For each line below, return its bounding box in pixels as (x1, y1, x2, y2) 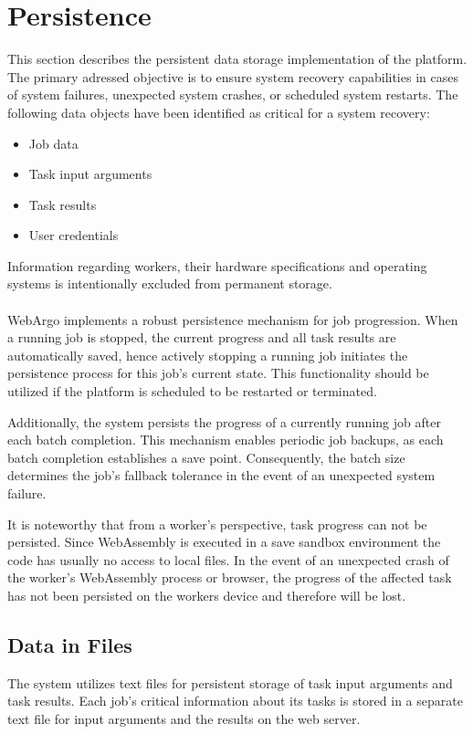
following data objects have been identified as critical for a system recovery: (7, 102, 430, 121)
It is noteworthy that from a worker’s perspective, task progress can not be (7, 514, 427, 533)
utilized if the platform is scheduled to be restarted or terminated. (7, 382, 377, 401)
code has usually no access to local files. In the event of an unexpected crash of (7, 550, 449, 569)
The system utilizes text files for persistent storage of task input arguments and (7, 673, 453, 692)
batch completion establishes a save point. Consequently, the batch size (7, 447, 405, 467)
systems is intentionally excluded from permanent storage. (7, 274, 332, 293)
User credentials (28, 225, 119, 245)
